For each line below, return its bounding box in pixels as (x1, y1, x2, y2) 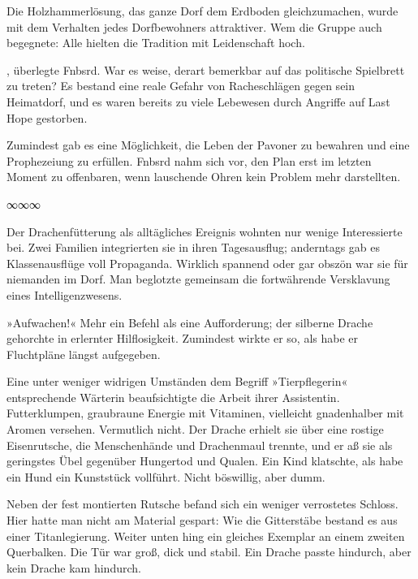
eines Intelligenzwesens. (6, 286, 123, 303)
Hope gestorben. (6, 109, 88, 126)
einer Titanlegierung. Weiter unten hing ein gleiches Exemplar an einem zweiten (6, 527, 405, 544)
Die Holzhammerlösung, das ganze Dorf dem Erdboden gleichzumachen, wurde (6, 2, 399, 19)
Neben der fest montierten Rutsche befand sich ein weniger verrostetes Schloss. (6, 495, 399, 512)
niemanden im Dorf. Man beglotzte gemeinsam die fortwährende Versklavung (6, 270, 390, 287)
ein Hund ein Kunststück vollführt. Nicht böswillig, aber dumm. (6, 468, 325, 485)
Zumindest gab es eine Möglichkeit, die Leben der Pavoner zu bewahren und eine (6, 136, 410, 153)
